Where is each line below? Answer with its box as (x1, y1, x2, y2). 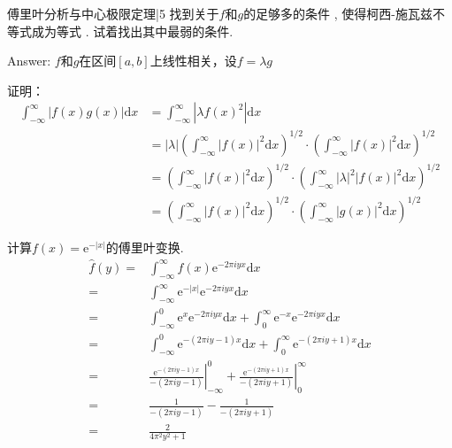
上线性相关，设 (149, 51, 237, 70)
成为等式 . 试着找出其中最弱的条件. (31, 21, 234, 40)
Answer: (7, 51, 51, 70)
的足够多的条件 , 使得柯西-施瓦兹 (243, 4, 433, 22)
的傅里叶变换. (105, 238, 184, 256)
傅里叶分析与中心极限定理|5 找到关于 (7, 4, 219, 22)
